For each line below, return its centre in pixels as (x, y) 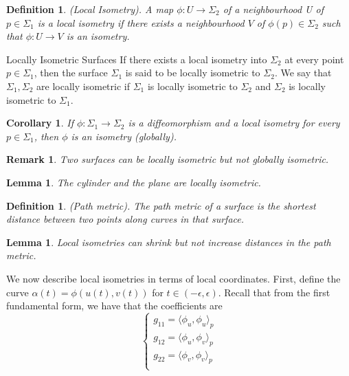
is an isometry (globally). (124, 136)
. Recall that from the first (274, 292)
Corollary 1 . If (40, 123)
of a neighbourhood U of (273, 9)
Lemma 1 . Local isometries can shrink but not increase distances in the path (169, 242)
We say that (306, 73)
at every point (314, 59)
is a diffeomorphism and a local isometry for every (234, 123)
